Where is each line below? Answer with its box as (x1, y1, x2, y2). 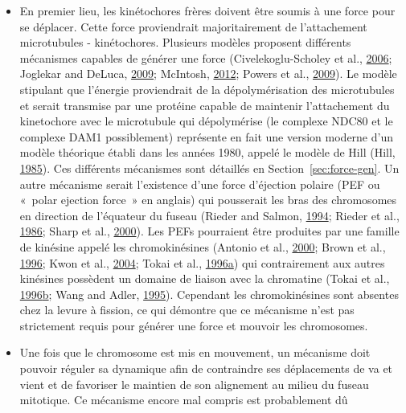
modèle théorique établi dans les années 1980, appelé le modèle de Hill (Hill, (19, 144, 396, 161)
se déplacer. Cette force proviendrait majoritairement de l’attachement (19, 18, 367, 35)
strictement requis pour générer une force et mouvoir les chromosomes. (19, 317, 368, 333)
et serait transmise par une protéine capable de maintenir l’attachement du (19, 96, 390, 113)
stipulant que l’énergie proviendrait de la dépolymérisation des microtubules (19, 80, 395, 97)
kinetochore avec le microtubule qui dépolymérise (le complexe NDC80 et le (19, 112, 393, 129)
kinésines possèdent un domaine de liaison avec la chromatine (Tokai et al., (19, 270, 390, 287)
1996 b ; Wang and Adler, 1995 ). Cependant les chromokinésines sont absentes (19, 285, 399, 302)
